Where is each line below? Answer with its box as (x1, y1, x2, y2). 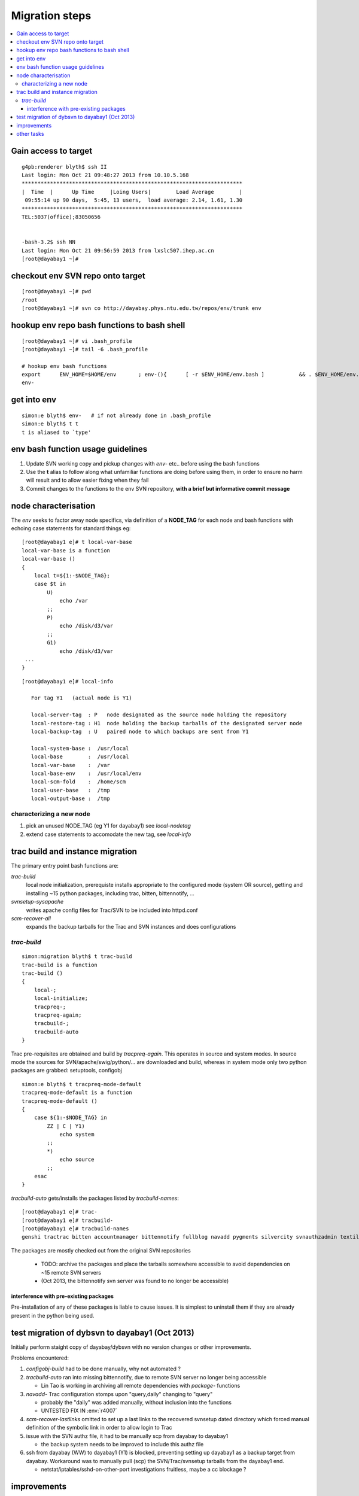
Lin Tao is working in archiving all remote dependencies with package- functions (41, 1382, 241, 1389)
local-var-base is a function (22, 547, 111, 554)
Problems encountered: (11, 1354, 69, 1361)
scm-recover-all (11, 914, 51, 922)
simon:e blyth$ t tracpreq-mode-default (22, 1081, 142, 1087)
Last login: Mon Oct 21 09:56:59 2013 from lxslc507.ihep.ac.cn (22, 247, 215, 254)
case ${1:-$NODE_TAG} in (34, 1114, 107, 1121)
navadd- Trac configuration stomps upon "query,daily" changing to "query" (26, 1390, 213, 1397)
